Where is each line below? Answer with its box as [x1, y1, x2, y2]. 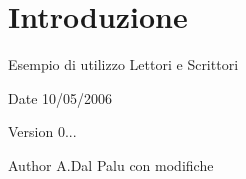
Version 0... [8, 121, 77, 142]
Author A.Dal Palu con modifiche [8, 154, 214, 175]
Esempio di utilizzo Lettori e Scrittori [8, 54, 239, 75]
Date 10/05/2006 [8, 87, 113, 108]
